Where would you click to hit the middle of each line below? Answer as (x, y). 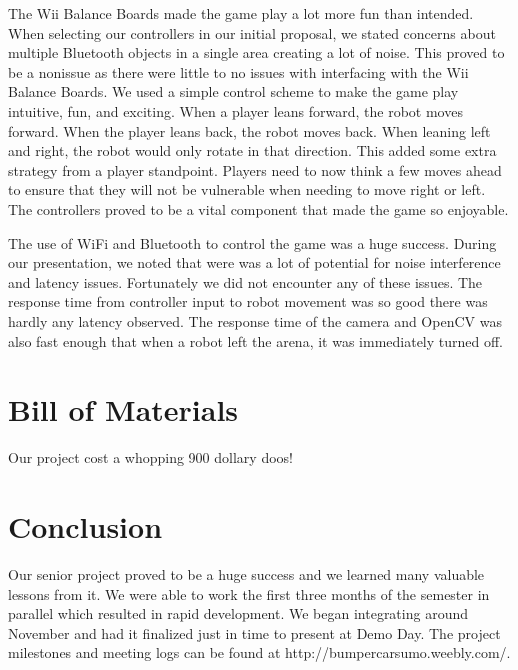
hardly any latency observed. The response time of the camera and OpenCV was (255, 320)
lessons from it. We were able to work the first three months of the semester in (249, 593)
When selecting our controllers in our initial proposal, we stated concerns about (252, 32)
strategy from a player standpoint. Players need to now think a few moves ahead (255, 169)
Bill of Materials (123, 409)
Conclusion (85, 526)
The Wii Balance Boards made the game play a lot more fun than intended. (241, 13)
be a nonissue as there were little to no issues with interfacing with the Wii (238, 71)
